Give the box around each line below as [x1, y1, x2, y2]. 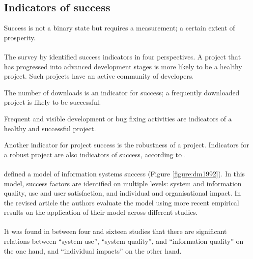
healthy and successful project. [4, 123, 96, 133]
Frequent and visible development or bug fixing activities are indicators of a [4, 113, 232, 123]
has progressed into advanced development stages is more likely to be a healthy [4, 61, 242, 71]
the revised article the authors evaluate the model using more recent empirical [4, 197, 239, 207]
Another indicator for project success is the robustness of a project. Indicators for [4, 140, 250, 150]
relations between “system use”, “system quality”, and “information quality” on [4, 236, 244, 246]
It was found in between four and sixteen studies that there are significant [4, 226, 227, 236]
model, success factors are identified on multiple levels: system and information [4, 178, 242, 188]
